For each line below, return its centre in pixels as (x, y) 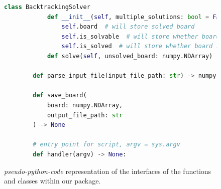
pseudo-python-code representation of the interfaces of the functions (108, 171)
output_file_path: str (85, 115)
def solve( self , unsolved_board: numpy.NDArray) (130, 56)
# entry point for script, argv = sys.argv (106, 145)
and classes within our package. (52, 181)
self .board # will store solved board (128, 27)
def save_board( (60, 96)
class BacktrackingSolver (47, 7)
